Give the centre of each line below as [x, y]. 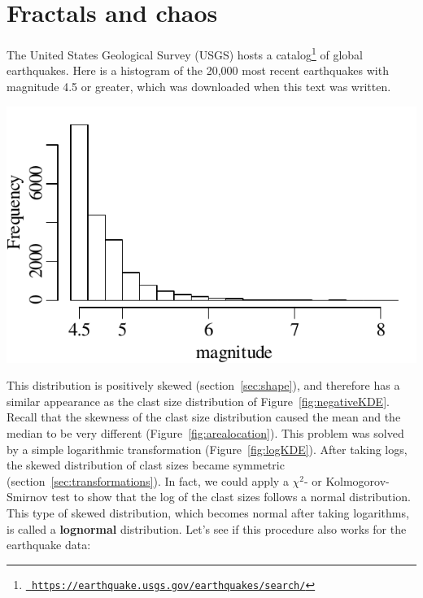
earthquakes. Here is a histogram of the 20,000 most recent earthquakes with [198, 70]
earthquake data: [49, 545]
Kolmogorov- [358, 480]
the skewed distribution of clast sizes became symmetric [146, 465]
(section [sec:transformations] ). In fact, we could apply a [148, 480]
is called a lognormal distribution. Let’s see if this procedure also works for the [207, 528]
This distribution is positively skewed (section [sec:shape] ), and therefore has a [203, 385]
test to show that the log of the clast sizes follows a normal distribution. [231, 497]
